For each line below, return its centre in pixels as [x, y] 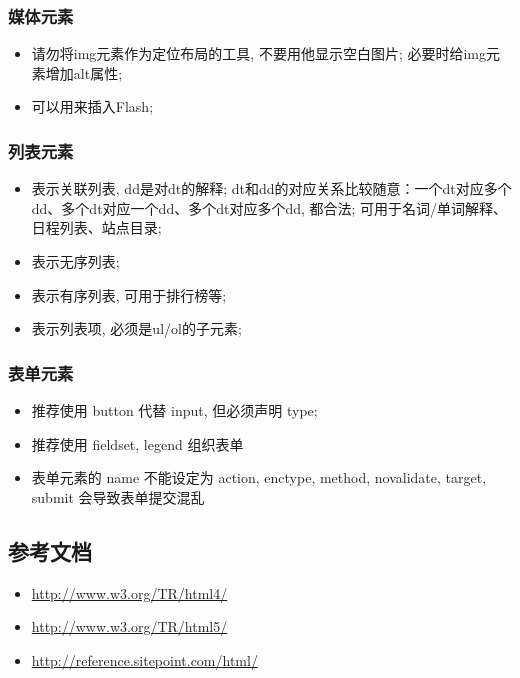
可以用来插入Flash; [92, 106]
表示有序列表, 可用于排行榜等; [129, 294]
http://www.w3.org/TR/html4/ [129, 592]
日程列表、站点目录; [96, 227]
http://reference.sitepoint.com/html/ [144, 659]
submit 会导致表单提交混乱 [118, 496]
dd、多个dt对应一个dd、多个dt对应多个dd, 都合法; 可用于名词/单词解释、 [269, 207]
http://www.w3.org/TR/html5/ [129, 626]
